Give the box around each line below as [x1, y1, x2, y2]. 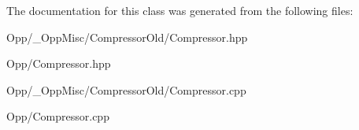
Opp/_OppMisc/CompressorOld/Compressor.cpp [6, 81, 246, 98]
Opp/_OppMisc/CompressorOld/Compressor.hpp [6, 28, 248, 45]
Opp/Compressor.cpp [6, 108, 109, 124]
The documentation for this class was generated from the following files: [6, 2, 353, 18]
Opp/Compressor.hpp [6, 55, 111, 72]
